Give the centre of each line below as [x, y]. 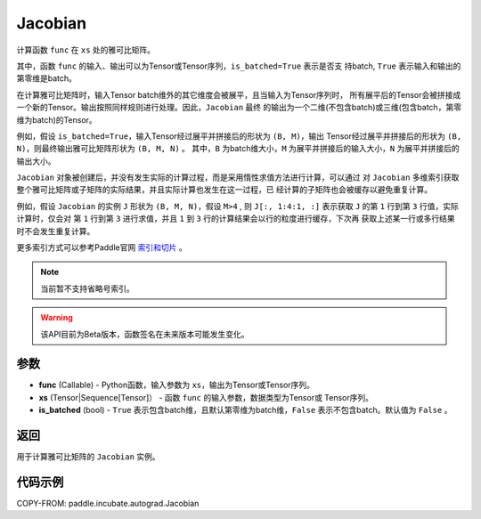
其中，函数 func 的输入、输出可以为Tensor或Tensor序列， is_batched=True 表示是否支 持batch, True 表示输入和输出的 [239, 66]
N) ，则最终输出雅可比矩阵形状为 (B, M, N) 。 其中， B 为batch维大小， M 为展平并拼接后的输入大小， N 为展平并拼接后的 [238, 149]
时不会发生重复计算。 [56, 231]
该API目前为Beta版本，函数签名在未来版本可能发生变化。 [145, 334]
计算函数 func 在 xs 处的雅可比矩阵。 [86, 50]
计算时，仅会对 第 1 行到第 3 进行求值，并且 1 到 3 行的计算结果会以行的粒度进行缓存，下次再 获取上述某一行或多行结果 [236, 219]
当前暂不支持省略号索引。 [87, 288]
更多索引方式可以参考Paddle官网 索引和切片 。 [102, 247]
